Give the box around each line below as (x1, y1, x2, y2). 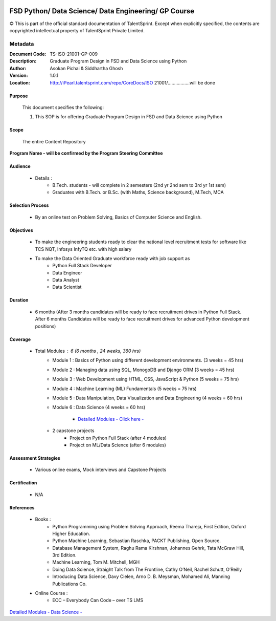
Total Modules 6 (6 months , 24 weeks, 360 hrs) (35, 348, 141, 354)
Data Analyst (52, 277, 79, 283)
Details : (35, 175, 52, 181)
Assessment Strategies (9, 455, 61, 461)
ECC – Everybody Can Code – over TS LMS (52, 597, 143, 604)
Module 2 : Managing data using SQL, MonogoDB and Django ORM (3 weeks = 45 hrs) (52, 367, 235, 373)
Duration (9, 297, 29, 303)
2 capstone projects (52, 427, 95, 434)
